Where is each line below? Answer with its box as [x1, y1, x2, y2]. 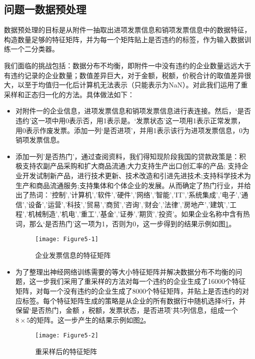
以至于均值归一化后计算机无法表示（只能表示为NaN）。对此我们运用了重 [17, 80, 248, 90]
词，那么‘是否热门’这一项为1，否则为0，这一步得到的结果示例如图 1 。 [15, 218, 236, 228]
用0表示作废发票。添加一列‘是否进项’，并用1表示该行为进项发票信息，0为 [15, 125, 250, 135]
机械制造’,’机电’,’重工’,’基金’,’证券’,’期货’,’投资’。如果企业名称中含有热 [28, 209, 250, 219]
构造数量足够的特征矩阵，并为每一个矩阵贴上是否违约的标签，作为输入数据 [4, 34, 244, 44]
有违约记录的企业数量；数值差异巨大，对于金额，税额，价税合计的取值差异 [4, 70, 244, 80]
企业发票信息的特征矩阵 [35, 250, 111, 260]
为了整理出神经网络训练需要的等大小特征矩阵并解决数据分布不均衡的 [15, 266, 235, 276]
